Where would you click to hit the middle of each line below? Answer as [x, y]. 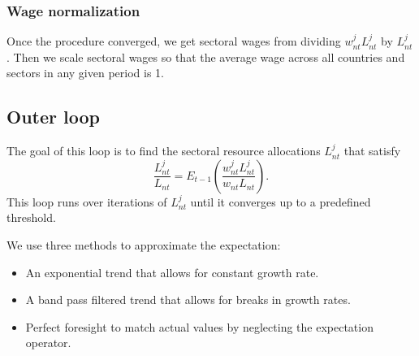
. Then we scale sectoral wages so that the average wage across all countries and [206, 56]
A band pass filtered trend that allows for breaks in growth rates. [188, 300]
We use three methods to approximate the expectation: [144, 244]
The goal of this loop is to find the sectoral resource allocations [164, 151]
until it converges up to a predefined [281, 201]
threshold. [31, 217]
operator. [48, 343]
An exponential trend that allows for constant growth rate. [172, 272]
